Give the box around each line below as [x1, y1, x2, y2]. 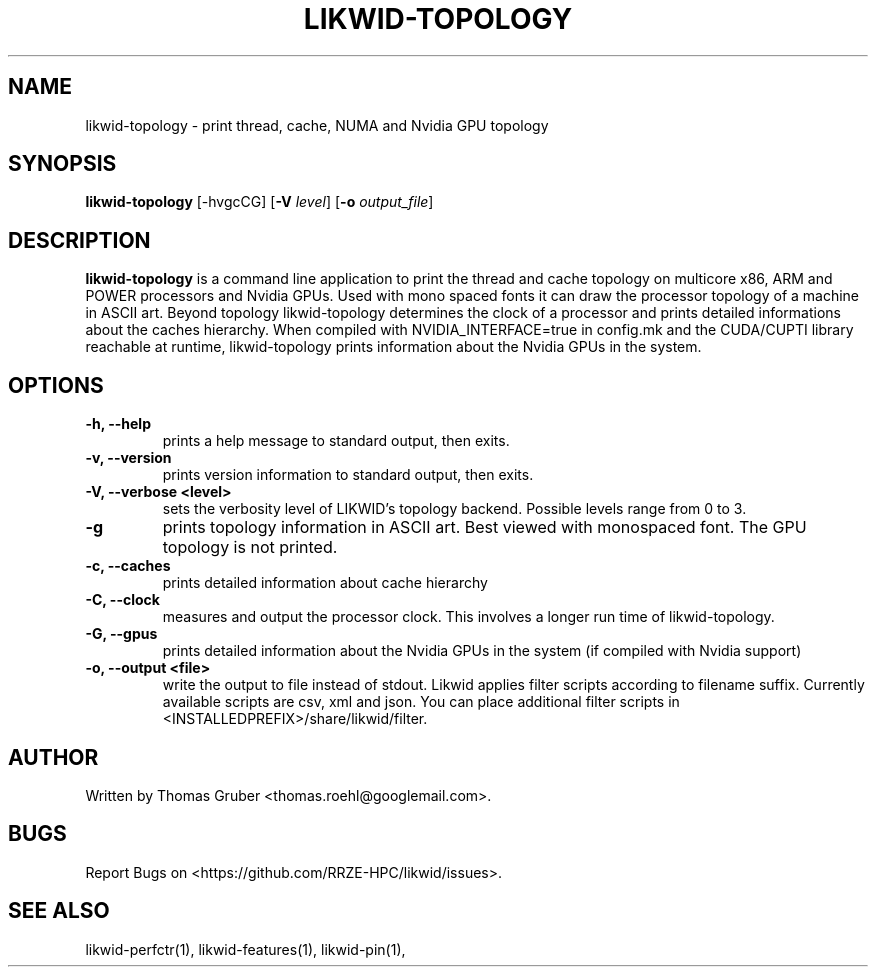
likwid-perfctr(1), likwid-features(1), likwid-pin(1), [85, 940, 406, 958]
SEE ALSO [8, 898, 110, 924]
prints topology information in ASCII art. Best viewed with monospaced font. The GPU [162, 517, 807, 538]
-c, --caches [85, 557, 171, 575]
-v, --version [85, 449, 172, 467]
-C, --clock [85, 591, 160, 609]
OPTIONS [8, 372, 104, 398]
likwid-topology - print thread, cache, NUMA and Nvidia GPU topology [85, 116, 549, 134]
